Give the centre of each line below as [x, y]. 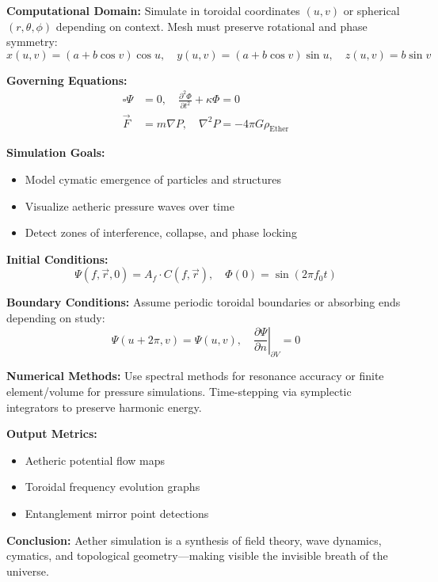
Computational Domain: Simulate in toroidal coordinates [153, 10]
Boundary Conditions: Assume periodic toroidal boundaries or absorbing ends [204, 302]
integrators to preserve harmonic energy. [104, 407]
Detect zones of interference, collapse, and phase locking [161, 232]
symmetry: [32, 42]
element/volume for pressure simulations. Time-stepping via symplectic [179, 391]
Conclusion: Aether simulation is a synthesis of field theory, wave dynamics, [194, 540]
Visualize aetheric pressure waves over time [129, 205]
